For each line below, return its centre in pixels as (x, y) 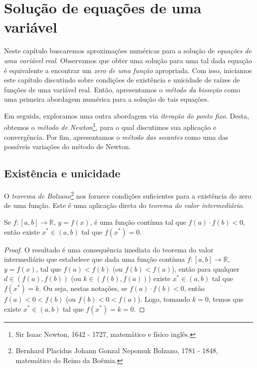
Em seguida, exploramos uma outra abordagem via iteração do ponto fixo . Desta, (127, 115)
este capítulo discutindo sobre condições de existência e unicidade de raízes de (122, 80)
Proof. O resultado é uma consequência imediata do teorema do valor (109, 249)
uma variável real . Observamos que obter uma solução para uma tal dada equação (128, 60)
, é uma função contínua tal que (138, 222)
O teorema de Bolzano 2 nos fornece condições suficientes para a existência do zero (128, 195)
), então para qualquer (206, 268)
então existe (22, 231)
